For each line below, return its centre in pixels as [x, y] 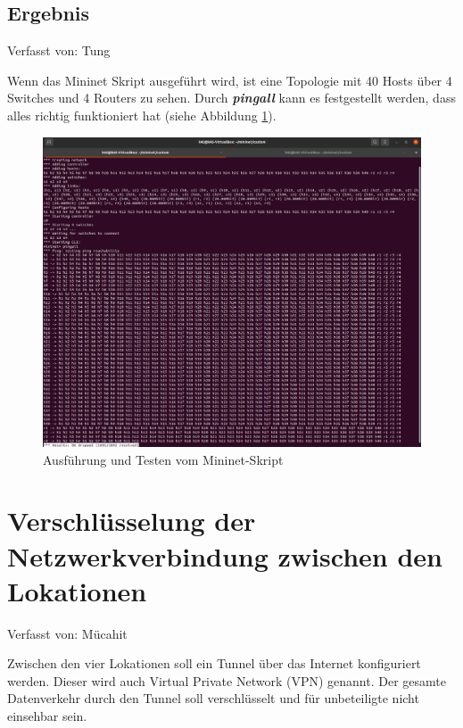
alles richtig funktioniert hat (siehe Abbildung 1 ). [142, 115]
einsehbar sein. [47, 716]
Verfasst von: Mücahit [67, 633]
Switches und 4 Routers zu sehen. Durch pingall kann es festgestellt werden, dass [231, 98]
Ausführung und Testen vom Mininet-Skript [163, 459]
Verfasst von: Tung [59, 50]
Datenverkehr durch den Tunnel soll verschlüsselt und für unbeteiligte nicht [213, 698]
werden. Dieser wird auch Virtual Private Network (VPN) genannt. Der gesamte [227, 680]
